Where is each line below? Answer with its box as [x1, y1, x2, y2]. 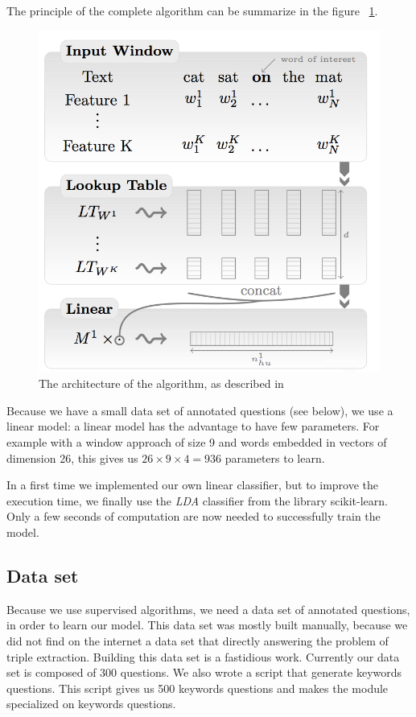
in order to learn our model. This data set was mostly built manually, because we [6, 616, 408, 633]
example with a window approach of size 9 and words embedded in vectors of [6, 434, 387, 451]
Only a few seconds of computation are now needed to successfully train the [6, 508, 381, 525]
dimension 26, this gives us [6, 449, 138, 466]
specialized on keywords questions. [6, 695, 176, 712]
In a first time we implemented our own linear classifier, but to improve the [6, 476, 378, 493]
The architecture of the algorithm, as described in [39, 375, 284, 392]
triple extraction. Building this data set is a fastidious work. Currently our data [6, 648, 400, 665]
